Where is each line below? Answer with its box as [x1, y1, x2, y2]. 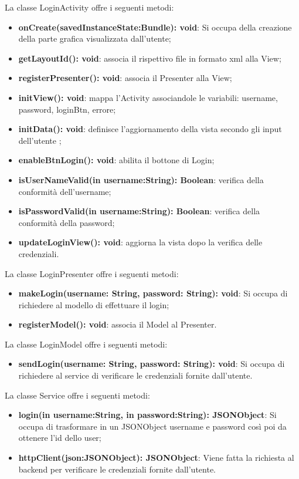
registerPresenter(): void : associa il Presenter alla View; [18, 72, 232, 84]
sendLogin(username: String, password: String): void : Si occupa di [18, 357, 285, 370]
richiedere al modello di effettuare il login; [18, 298, 169, 311]
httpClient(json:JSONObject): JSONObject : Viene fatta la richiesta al [18, 451, 294, 464]
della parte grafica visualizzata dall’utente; [18, 32, 171, 45]
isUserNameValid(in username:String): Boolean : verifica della [18, 173, 264, 185]
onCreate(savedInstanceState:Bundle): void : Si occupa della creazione [18, 21, 292, 33]
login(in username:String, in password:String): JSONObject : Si [18, 409, 277, 421]
